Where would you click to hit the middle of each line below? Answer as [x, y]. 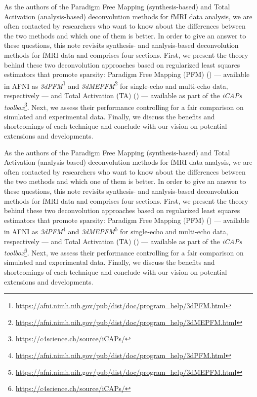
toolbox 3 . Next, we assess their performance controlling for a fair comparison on [124, 106]
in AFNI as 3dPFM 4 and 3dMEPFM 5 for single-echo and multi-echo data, [116, 231]
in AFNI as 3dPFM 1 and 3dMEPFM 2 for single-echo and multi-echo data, [116, 85]
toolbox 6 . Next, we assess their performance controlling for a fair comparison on [124, 252]
